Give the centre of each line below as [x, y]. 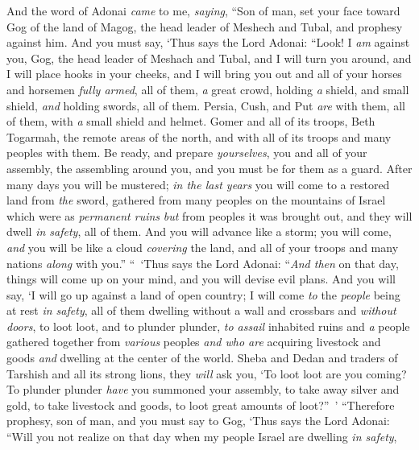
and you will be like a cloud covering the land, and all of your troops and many [203, 247]
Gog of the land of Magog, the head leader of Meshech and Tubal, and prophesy [205, 26]
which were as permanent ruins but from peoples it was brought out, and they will [209, 215]
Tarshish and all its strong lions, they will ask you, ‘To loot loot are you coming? [207, 373]
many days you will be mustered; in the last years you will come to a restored [198, 184]
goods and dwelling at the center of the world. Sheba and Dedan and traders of [202, 358]
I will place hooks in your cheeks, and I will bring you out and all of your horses [204, 74]
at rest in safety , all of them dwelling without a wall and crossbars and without [201, 310]
